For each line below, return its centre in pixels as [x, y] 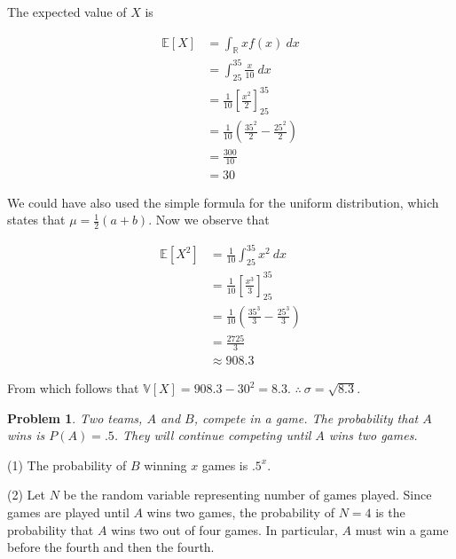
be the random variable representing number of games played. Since [248, 495]
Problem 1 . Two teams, [75, 417]
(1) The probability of [67, 465]
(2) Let [26, 495]
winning [165, 465]
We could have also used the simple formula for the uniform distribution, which [223, 202]
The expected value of [67, 12]
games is [225, 465]
